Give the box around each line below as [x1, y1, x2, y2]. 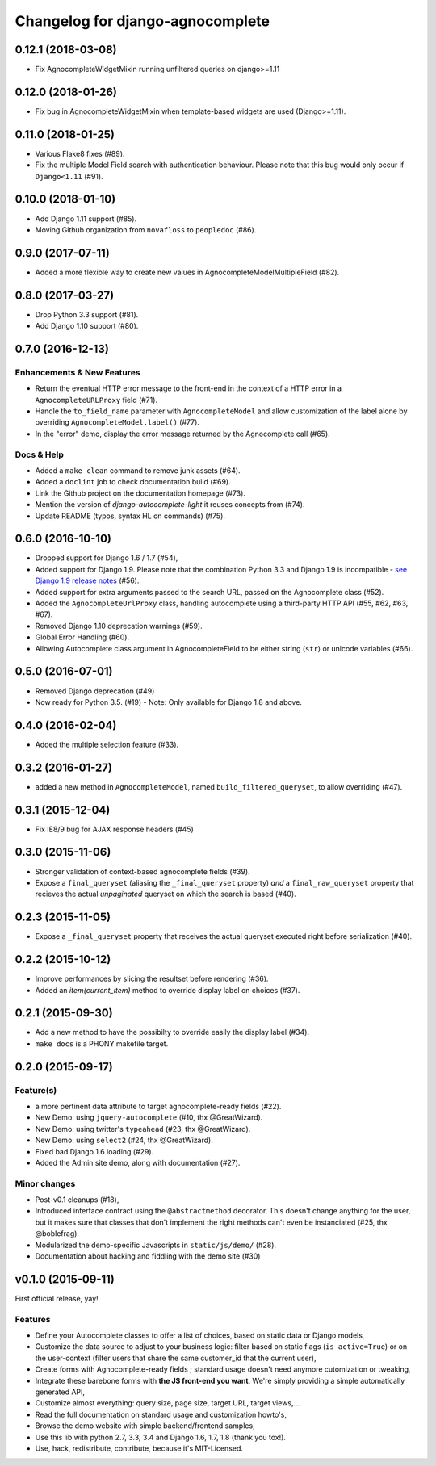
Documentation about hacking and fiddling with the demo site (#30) [35, 1251, 261, 1261]
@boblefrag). [35, 1229, 80, 1238]
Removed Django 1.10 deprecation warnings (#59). [35, 621, 203, 630]
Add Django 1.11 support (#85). [35, 214, 137, 224]
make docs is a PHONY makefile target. [35, 1038, 169, 1049]
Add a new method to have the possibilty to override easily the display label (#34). [35, 1028, 310, 1037]
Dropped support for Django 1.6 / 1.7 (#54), [35, 553, 178, 563]
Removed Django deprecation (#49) [35, 686, 155, 696]
